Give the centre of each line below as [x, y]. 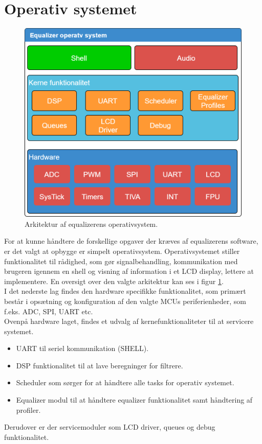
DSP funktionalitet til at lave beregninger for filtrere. [100, 365]
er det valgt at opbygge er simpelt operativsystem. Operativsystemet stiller [122, 251]
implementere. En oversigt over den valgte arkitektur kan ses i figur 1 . [114, 281]
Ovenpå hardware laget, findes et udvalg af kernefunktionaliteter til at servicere [129, 321]
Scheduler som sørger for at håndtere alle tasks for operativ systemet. [125, 382]
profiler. [28, 410]
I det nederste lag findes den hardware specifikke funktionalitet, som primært [125, 291]
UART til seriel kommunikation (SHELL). [82, 348]
